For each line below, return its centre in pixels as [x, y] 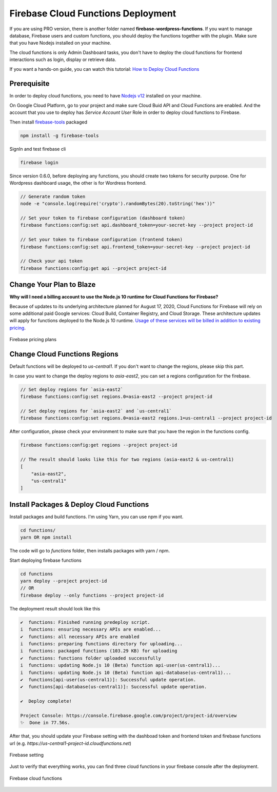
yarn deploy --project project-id [64, 581]
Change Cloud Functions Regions [64, 354]
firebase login [39, 162]
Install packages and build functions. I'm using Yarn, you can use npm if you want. [96, 517]
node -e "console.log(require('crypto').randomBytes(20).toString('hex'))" [118, 204]
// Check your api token [52, 261]
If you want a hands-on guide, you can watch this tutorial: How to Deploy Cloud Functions [104, 69]
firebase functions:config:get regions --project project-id [99, 445]
